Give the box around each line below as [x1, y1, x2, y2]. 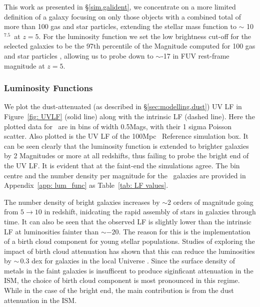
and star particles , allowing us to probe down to [4, 50, 153, 61]
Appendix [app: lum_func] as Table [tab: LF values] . [4, 180, 168, 190]
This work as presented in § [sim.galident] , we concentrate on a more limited [4, 2, 236, 12]
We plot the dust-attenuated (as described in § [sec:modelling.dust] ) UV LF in [4, 101, 242, 112]
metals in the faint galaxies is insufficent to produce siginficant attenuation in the [4, 265, 253, 275]
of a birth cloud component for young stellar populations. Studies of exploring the [4, 236, 255, 246]
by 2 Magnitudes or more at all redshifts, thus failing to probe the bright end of [4, 150, 249, 161]
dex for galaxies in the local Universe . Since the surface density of [31, 255, 235, 266]
